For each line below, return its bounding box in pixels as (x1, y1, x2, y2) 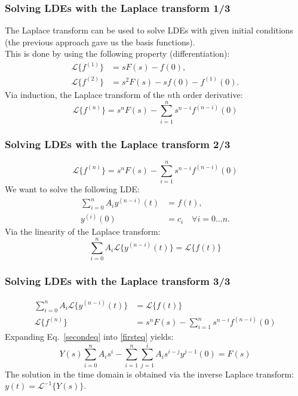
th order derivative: (172, 88, 243, 100)
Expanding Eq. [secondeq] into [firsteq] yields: (5, 330, 174, 342)
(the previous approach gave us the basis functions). (5, 35, 195, 48)
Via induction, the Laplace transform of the (5, 88, 165, 100)
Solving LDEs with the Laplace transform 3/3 (5, 274, 231, 288)
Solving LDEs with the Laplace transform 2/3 (5, 136, 231, 151)
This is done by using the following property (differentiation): (5, 47, 230, 60)
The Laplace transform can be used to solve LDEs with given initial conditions (5, 24, 294, 36)
